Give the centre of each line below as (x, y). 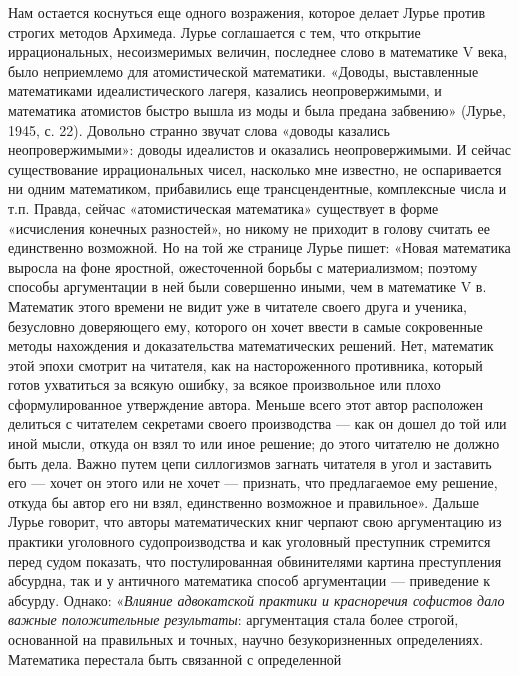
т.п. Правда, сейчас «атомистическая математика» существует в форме (223, 207)
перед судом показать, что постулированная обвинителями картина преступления (255, 560)
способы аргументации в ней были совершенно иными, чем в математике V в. (247, 286)
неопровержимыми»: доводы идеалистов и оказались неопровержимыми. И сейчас (259, 149)
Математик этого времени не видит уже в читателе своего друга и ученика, (237, 305)
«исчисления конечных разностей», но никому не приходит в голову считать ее (249, 227)
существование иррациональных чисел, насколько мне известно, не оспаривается (255, 168)
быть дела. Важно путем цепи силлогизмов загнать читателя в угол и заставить (250, 462)
